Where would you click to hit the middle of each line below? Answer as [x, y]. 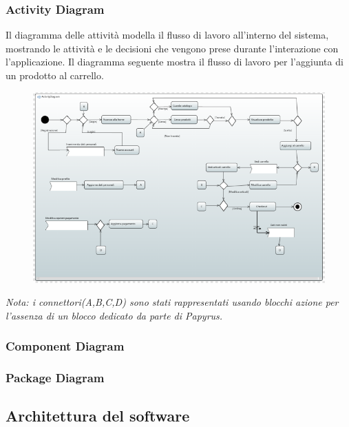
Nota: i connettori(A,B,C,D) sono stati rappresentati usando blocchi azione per [172, 302]
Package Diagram [55, 378]
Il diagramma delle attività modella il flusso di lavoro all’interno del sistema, [167, 35]
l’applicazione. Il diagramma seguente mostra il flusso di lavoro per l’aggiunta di [174, 62]
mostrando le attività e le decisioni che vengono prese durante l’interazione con [172, 48]
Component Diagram [65, 346]
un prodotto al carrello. [55, 75]
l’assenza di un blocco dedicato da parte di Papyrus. [114, 315]
